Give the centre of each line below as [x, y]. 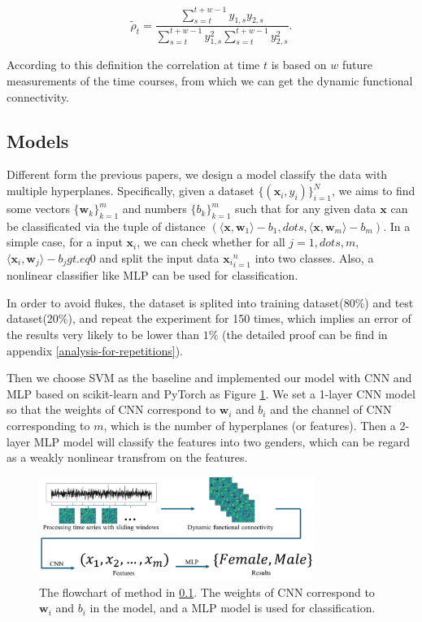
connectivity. [38, 96]
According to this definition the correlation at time [133, 65]
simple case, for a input [65, 242]
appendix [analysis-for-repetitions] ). [95, 350]
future [357, 65]
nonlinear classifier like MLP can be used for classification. [152, 275]
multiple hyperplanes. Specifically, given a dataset [131, 191]
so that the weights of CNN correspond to [111, 409]
